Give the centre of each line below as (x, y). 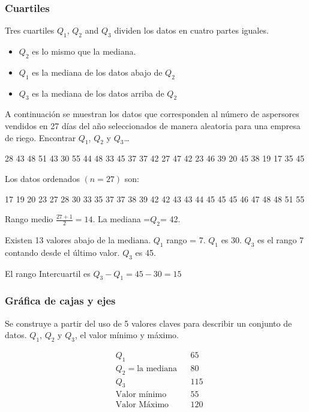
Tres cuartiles (30, 30)
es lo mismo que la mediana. (84, 51)
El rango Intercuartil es (48, 273)
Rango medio (29, 219)
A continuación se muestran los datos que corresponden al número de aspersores (152, 114)
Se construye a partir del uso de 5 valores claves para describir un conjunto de (148, 323)
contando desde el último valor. (62, 252)
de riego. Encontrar (40, 137)
